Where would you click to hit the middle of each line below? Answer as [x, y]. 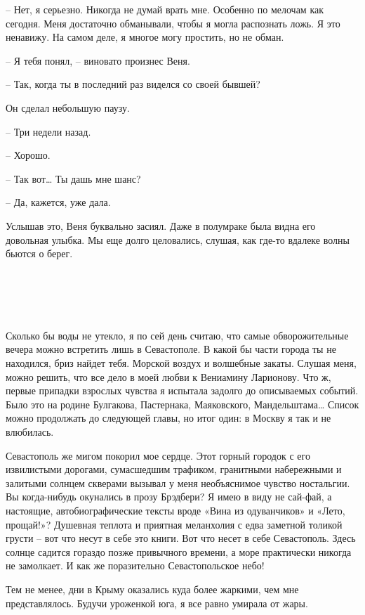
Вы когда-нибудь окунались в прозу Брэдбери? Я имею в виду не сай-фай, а [169, 497]
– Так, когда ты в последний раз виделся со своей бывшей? [133, 84]
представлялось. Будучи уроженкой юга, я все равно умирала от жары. [157, 603]
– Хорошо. [28, 155]
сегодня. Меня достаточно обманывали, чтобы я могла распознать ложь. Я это [173, 23]
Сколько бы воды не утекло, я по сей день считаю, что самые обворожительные [177, 335]
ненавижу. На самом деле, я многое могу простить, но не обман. [145, 37]
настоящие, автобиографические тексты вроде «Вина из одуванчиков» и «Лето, [175, 510]
